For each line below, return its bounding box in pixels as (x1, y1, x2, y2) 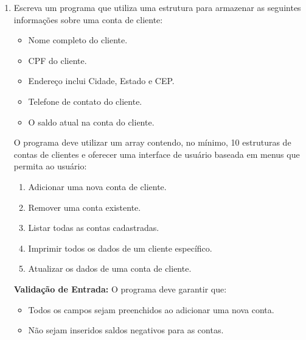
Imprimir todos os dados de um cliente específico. (28, 241, 212, 254)
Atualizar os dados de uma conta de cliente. (28, 262, 192, 275)
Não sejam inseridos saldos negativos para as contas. (28, 324, 224, 336)
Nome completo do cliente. (28, 34, 128, 46)
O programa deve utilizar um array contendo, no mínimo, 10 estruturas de (13, 136, 291, 149)
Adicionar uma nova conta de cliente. (28, 180, 167, 193)
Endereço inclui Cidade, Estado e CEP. (28, 74, 175, 87)
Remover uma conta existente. (28, 200, 141, 213)
